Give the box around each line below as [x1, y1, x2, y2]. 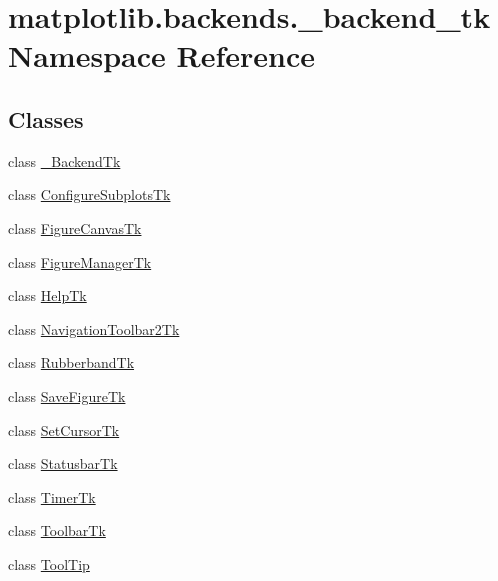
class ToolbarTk [8, 520, 106, 541]
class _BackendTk [8, 150, 121, 171]
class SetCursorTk [8, 419, 120, 440]
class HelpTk [8, 285, 87, 306]
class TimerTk [8, 486, 96, 507]
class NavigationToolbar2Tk [8, 318, 180, 339]
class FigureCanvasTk [8, 217, 142, 238]
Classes [8, 103, 84, 134]
